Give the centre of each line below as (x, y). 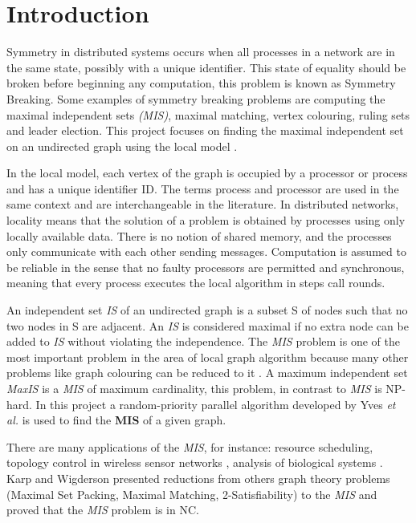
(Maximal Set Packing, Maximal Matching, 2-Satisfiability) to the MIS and (192, 494)
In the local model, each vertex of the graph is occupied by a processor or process (207, 173)
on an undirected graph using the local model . (122, 146)
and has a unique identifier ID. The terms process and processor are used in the (203, 188)
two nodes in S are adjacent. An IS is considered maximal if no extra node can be (208, 325)
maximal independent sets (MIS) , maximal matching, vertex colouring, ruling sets (208, 114)
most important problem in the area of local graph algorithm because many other (208, 357)
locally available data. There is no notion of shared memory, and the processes (199, 235)
